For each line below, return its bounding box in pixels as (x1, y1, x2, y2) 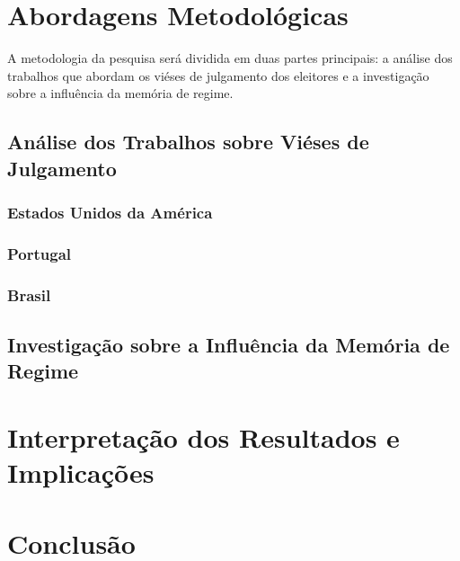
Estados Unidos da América (7, 201, 213, 223)
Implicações (7, 454, 155, 491)
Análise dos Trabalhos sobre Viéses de (7, 128, 369, 156)
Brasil (7, 283, 51, 306)
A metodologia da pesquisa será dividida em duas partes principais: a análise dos (7, 49, 453, 67)
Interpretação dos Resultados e (7, 418, 400, 455)
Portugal (7, 242, 72, 264)
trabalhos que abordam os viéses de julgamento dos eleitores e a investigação (7, 66, 429, 85)
